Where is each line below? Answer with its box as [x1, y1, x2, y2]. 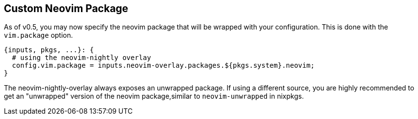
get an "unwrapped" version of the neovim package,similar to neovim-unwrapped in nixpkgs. [4, 92, 304, 101]
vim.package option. [4, 31, 73, 40]
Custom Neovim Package [4, 2, 129, 15]
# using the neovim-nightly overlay [12, 54, 151, 62]
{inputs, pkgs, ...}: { [4, 46, 94, 54]
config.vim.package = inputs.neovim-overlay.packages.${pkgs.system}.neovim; [12, 61, 315, 70]
